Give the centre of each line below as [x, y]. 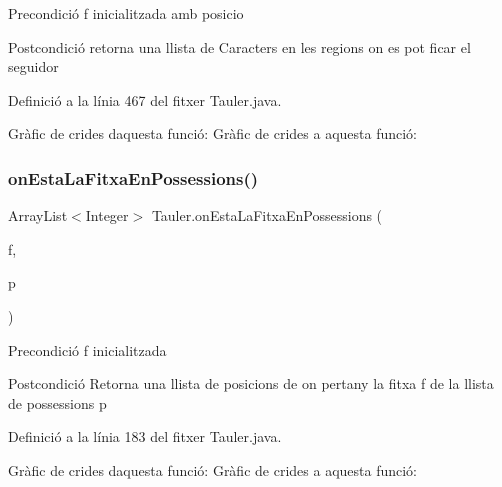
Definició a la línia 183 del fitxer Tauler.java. [145, 436]
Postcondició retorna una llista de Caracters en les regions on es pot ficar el [239, 46]
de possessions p [57, 402]
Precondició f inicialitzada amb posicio [126, 13]
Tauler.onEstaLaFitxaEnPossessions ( [267, 215]
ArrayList [38, 215]
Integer [107, 215]
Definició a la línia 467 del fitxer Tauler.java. [145, 99]
